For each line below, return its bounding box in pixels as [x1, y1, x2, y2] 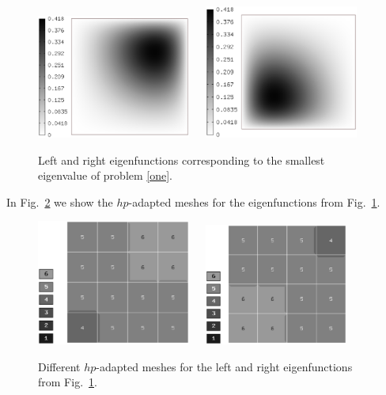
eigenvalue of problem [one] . [38, 167, 173, 184]
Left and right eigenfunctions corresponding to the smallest [38, 151, 325, 168]
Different [38, 358, 81, 374]
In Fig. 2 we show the [6, 193, 113, 210]
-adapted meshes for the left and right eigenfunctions [96, 358, 353, 374]
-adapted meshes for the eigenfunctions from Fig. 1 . [128, 193, 380, 210]
